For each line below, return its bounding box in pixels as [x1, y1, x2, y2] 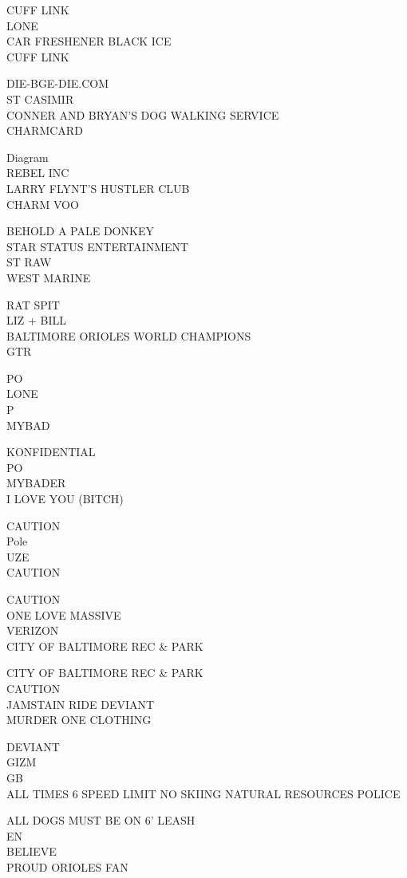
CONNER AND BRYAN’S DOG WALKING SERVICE [6, 106, 279, 123]
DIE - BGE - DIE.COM [6, 75, 109, 92]
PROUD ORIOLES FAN [6, 858, 128, 875]
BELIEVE [6, 843, 57, 860]
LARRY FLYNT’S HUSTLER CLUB [6, 179, 190, 196]
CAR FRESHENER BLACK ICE [6, 33, 172, 49]
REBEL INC [6, 164, 69, 181]
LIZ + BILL [6, 312, 67, 329]
